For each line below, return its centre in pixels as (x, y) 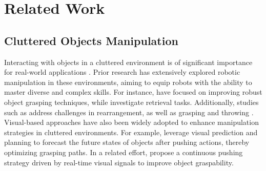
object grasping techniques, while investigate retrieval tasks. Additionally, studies (131, 102)
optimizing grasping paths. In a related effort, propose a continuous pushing (124, 152)
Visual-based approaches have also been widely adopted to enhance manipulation (131, 122)
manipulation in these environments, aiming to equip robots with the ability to (128, 82)
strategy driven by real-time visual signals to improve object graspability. (119, 162)
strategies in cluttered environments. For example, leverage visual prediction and (131, 132)
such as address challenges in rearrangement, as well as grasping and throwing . (129, 112)
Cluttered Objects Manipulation (91, 40)
